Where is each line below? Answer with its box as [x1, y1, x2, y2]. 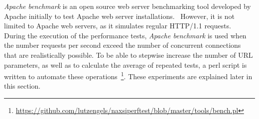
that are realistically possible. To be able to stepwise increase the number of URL [4, 49, 253, 60]
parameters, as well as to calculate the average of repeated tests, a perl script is [4, 59, 247, 70]
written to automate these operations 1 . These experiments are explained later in [4, 70, 253, 81]
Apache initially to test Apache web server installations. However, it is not [4, 10, 235, 21]
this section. [4, 81, 41, 91]
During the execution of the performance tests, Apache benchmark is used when [4, 30, 247, 40]
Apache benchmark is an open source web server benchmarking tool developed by [4, 1, 251, 11]
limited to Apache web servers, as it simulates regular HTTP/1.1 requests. [4, 20, 231, 31]
